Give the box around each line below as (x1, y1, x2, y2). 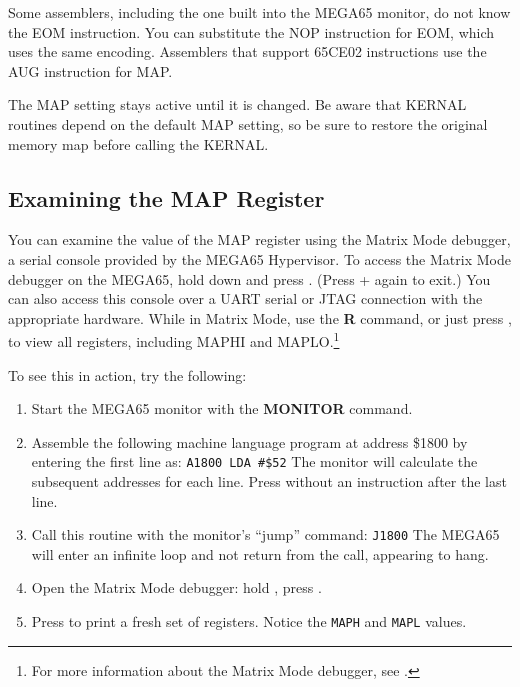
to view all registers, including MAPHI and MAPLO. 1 (8, 328, 340, 351)
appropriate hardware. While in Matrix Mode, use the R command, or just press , (8, 307, 512, 328)
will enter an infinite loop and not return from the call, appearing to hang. (31, 543, 489, 564)
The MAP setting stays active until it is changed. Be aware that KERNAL (8, 94, 467, 115)
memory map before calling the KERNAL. (8, 133, 269, 154)
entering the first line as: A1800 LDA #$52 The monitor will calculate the (31, 451, 478, 472)
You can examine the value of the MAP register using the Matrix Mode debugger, (8, 229, 511, 250)
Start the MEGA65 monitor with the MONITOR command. (31, 398, 413, 419)
